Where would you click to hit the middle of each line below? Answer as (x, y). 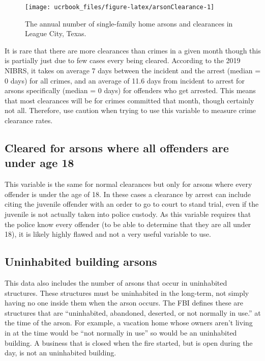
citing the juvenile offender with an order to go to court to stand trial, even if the (132, 204)
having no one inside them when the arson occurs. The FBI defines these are (124, 303)
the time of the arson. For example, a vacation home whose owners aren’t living (129, 323)
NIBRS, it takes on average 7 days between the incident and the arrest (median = (133, 71)
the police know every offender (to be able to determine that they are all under (128, 224)
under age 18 (39, 163)
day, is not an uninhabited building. (61, 353)
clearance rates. (29, 120)
